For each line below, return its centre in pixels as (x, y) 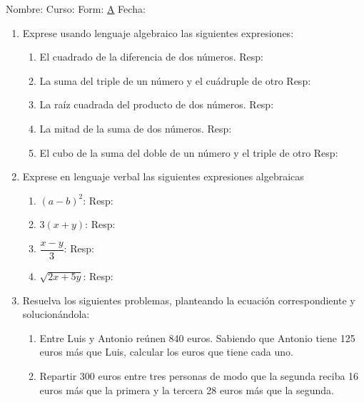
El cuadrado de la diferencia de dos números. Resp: (151, 57)
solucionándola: (56, 314)
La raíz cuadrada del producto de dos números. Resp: (157, 104)
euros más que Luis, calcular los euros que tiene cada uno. (166, 352)
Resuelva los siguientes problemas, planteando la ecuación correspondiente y (189, 300)
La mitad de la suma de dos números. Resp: (136, 128)
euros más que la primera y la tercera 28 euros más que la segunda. (187, 390)
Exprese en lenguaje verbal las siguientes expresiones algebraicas (163, 176)
